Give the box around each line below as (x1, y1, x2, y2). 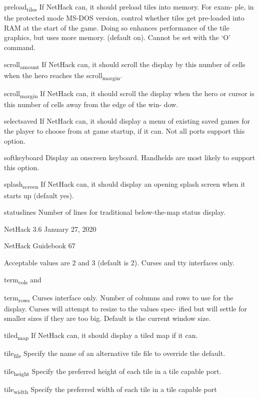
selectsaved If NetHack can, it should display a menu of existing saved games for (4, 116, 250, 126)
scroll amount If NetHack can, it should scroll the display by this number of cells (4, 59, 245, 71)
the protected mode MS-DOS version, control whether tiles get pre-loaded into (4, 13, 244, 23)
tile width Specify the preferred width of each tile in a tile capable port (4, 384, 217, 396)
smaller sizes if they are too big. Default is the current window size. (4, 313, 211, 323)
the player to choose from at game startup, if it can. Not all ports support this (4, 126, 245, 136)
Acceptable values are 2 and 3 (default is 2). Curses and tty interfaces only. (4, 257, 234, 267)
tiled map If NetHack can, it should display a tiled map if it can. (4, 329, 198, 341)
